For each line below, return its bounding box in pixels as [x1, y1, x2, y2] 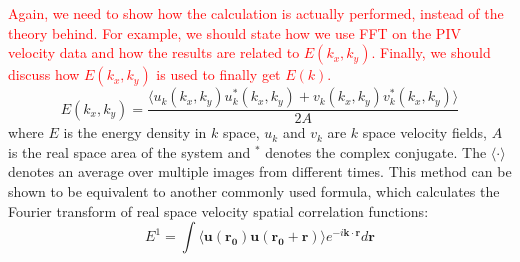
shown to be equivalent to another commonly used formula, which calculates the [8, 181, 500, 201]
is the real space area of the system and [8, 141, 251, 162]
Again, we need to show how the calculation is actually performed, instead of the [8, 3, 504, 23]
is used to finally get [156, 64, 281, 85]
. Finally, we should [371, 42, 491, 63]
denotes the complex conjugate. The [265, 141, 487, 162]
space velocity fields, [362, 122, 488, 143]
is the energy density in [63, 122, 207, 143]
